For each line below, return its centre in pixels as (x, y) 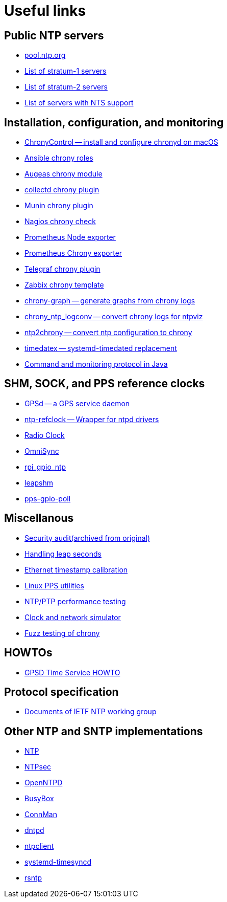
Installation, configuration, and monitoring (114, 122)
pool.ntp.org (45, 55)
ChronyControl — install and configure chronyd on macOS (121, 142)
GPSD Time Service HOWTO (72, 672)
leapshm (39, 482)
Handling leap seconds (63, 554)
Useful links (45, 11)
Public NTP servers (54, 35)
